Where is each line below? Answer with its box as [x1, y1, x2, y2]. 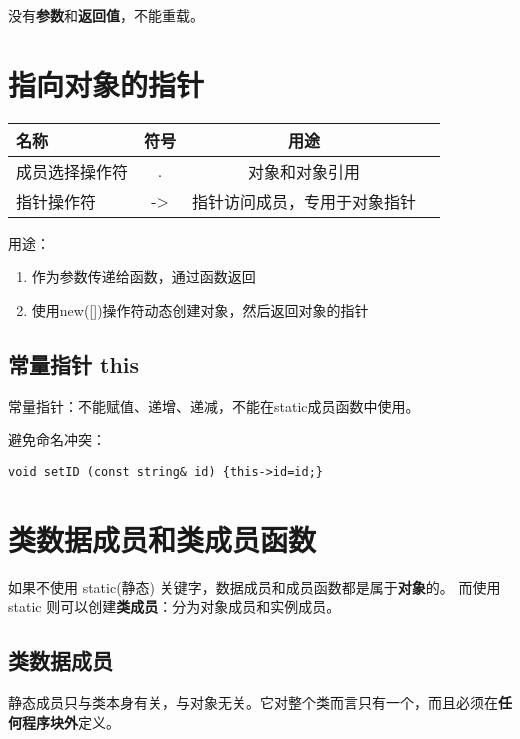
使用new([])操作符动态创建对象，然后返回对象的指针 [31, 299, 369, 320]
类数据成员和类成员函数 [8, 518, 317, 559]
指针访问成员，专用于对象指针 [192, 189, 417, 213]
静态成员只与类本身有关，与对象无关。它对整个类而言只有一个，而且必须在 [8, 692, 498, 713]
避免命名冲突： [8, 429, 106, 450]
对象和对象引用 [248, 159, 361, 183]
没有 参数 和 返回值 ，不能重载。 [8, 5, 204, 25]
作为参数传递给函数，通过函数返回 [31, 266, 256, 287]
